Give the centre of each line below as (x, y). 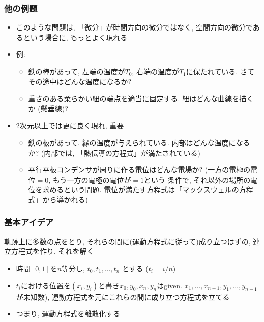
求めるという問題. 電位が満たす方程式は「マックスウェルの (141, 189)
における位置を (46, 285)
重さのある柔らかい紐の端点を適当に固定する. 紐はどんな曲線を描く (141, 98)
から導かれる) (65, 199)
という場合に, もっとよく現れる (75, 37)
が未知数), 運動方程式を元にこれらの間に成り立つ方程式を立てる (123, 296)
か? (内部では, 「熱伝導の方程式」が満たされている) (114, 152)
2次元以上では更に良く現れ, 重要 (70, 125)
